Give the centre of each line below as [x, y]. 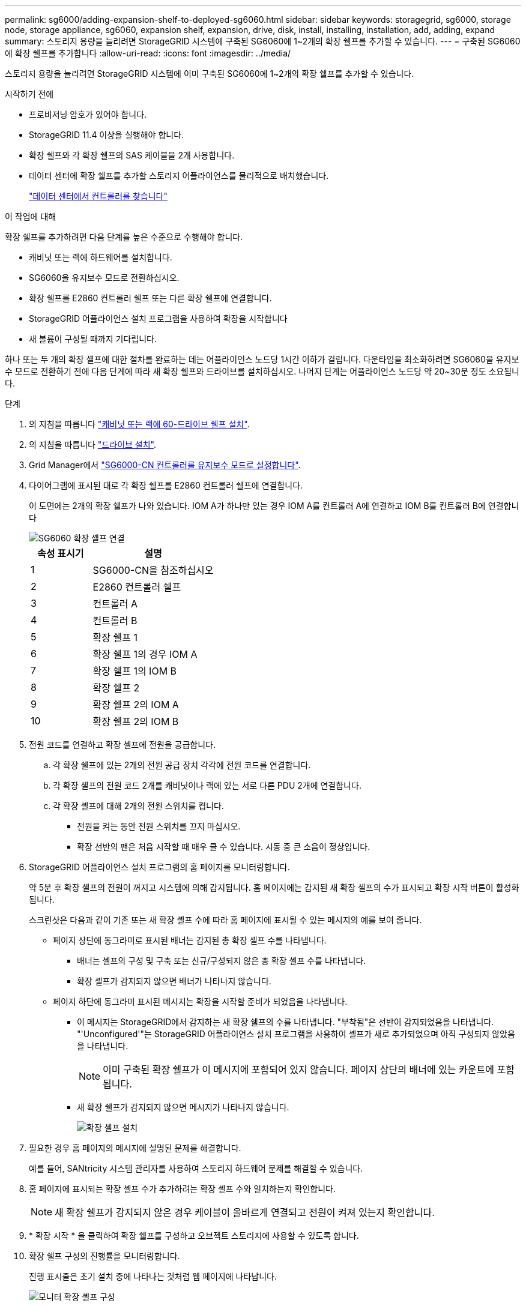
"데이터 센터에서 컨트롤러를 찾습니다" [98, 196]
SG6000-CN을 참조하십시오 [153, 570]
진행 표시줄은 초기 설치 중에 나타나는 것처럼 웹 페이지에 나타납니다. [153, 1276]
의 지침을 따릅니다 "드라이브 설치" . [93, 444]
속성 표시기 [61, 553]
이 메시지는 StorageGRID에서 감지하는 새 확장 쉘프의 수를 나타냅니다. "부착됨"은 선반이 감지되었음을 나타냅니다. [286, 1022]
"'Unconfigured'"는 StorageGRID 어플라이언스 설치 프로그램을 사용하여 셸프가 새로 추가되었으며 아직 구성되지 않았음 [296, 1034]
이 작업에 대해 [31, 216]
